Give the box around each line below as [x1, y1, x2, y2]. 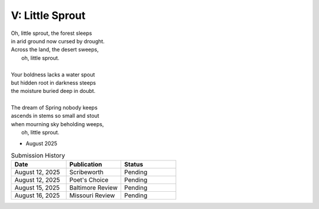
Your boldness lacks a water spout [11, 71, 95, 78]
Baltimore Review [69, 184, 118, 192]
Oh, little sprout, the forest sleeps [11, 30, 92, 37]
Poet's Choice [69, 176, 109, 184]
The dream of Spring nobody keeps [11, 104, 97, 111]
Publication [69, 160, 103, 169]
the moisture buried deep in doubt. [11, 88, 96, 95]
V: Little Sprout [11, 9, 86, 22]
